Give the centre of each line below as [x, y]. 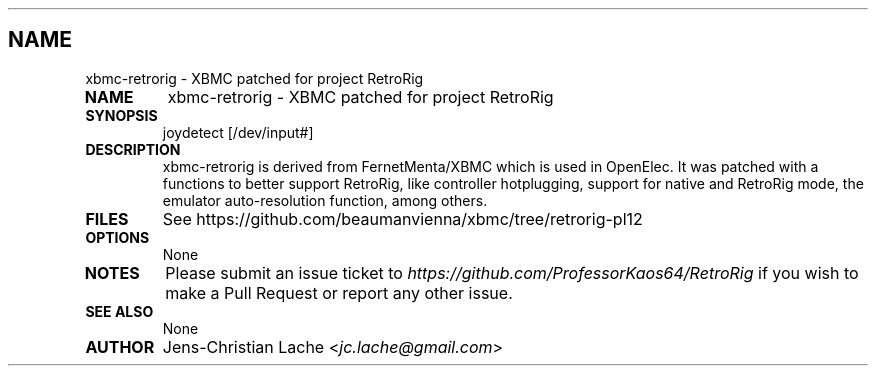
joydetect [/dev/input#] [238, 132]
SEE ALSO [119, 311]
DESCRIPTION [133, 149]
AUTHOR [120, 346]
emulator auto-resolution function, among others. [325, 200]
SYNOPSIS [121, 115]
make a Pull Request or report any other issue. [339, 292]
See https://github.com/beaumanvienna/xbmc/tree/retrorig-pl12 [402, 218]
